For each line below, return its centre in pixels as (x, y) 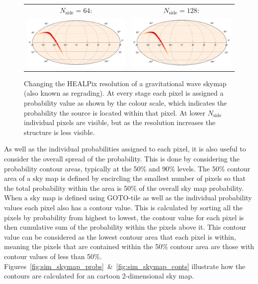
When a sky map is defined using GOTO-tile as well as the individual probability (128, 198)
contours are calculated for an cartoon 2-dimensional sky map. (99, 276)
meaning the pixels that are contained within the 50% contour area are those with (129, 246)
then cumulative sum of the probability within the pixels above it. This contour (125, 227)
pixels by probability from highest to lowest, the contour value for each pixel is (124, 217)
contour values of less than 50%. (53, 256)
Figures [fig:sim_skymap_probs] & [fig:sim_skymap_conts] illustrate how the (125, 266)
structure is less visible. (59, 132)
